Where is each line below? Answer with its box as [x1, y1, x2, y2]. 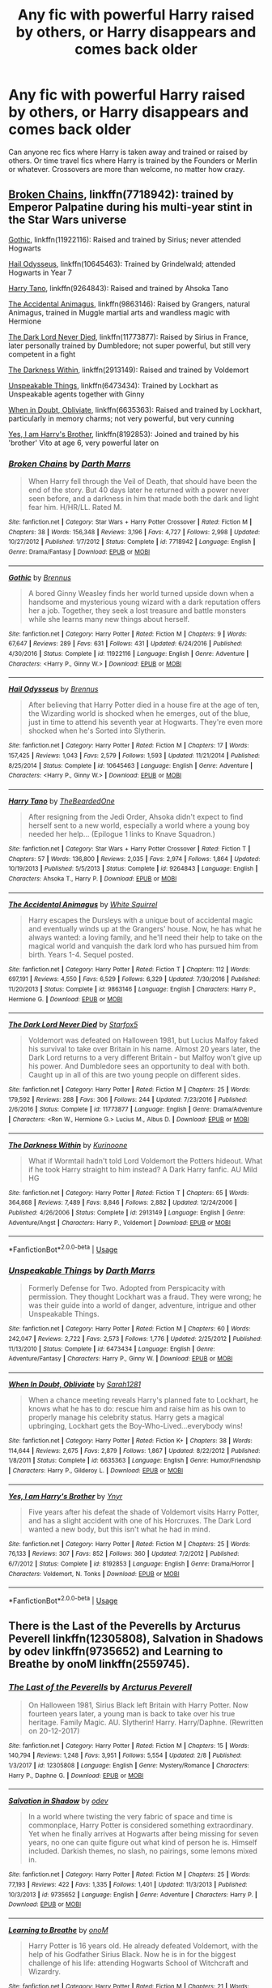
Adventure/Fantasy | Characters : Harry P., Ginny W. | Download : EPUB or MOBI [8, 1355, 233, 1363]
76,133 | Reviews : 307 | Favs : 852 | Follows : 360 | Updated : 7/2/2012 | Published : [8, 1550, 240, 1558]
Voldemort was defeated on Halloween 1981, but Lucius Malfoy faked [28, 1035, 259, 1045]
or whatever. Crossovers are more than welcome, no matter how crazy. [8, 164, 245, 174]
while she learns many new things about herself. [28, 614, 190, 623]
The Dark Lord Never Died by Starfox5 [8, 1020, 138, 1030]
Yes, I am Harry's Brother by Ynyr [8, 1491, 123, 1501]
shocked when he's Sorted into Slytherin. [28, 726, 166, 735]
